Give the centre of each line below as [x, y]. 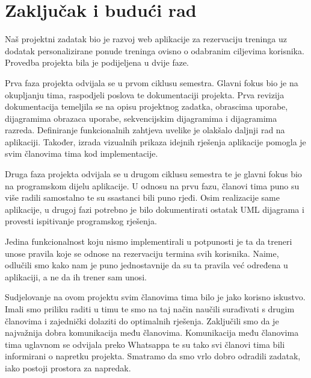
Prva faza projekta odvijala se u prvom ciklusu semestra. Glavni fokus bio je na [152, 82]
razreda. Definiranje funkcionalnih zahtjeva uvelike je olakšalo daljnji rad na [145, 130]
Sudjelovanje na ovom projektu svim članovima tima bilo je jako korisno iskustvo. [155, 297]
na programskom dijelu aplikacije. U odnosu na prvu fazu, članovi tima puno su [152, 185]
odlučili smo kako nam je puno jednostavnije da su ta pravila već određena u [146, 265]
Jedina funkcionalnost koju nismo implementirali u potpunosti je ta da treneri [149, 241]
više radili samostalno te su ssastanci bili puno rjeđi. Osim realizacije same [142, 197]
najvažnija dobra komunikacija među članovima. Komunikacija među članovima [152, 332]
